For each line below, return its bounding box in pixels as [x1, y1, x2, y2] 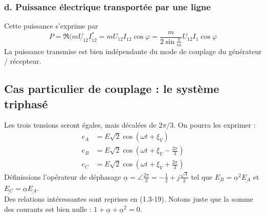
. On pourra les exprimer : [173, 119, 256, 130]
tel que [191, 171, 213, 182]
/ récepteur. [4, 56, 41, 66]
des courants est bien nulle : [4, 203, 92, 214]
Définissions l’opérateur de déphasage [4, 171, 121, 182]
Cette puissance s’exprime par [4, 20, 98, 31]
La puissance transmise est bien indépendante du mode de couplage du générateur [4, 45, 262, 56]
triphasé [4, 95, 48, 111]
